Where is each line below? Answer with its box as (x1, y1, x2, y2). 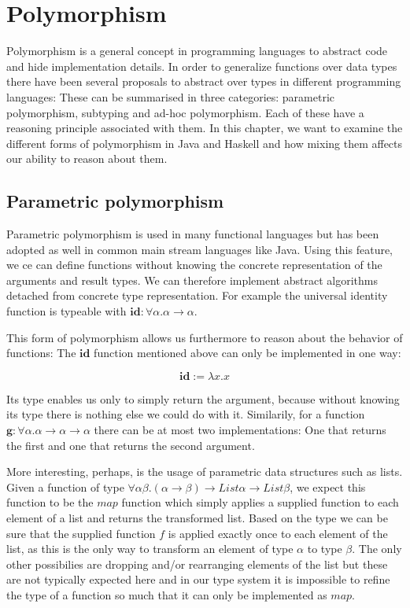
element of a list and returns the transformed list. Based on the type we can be (6, 509, 388, 525)
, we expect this (290, 478, 366, 495)
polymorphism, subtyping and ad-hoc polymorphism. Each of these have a (6, 104, 364, 120)
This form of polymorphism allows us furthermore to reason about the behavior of (6, 329, 403, 345)
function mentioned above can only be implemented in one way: (94, 345, 401, 361)
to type (307, 540, 342, 557)
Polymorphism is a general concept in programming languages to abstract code (6, 42, 388, 59)
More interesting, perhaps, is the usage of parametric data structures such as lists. (6, 463, 403, 480)
